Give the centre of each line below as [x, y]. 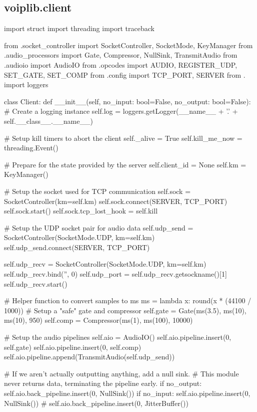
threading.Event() [31, 148]
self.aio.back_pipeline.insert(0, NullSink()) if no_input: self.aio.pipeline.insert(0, [127, 393]
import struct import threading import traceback [79, 28]
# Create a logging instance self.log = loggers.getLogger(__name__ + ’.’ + [121, 111]
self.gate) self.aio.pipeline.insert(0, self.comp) [73, 347]
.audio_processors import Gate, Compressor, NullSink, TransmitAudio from [121, 55]
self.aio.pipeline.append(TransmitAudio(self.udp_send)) [89, 357]
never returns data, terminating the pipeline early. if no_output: [103, 383]
